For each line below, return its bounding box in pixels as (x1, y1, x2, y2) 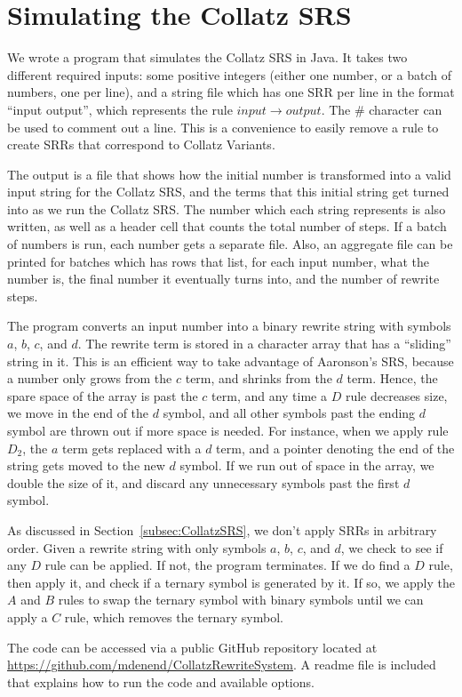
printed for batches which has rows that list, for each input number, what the (7, 252, 429, 270)
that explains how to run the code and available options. (7, 672, 315, 691)
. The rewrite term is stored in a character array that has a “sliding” (77, 334, 451, 353)
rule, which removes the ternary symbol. (64, 607, 283, 626)
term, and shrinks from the (185, 369, 332, 388)
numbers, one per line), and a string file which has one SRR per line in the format (7, 83, 455, 101)
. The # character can (321, 100, 442, 118)
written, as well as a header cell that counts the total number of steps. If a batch (7, 217, 447, 236)
